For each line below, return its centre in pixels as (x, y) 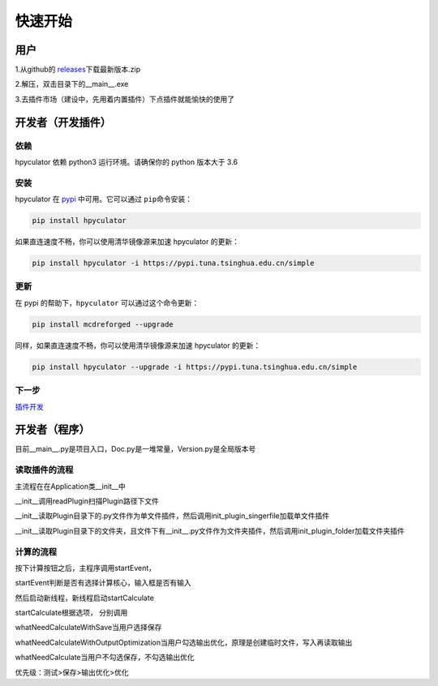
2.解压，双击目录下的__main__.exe (72, 84)
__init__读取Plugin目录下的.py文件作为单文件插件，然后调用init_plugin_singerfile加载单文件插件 (172, 516)
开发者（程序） (52, 430)
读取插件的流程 (44, 470)
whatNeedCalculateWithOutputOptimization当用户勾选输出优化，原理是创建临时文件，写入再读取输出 (184, 642)
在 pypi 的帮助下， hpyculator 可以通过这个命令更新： (107, 302)
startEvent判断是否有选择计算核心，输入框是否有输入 (103, 583)
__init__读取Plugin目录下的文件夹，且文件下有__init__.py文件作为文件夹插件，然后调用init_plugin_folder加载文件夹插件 (210, 530)
